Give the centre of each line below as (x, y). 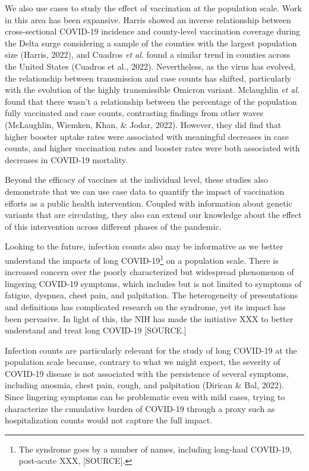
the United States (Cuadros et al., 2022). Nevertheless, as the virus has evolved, (150, 66)
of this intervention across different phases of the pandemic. (113, 226)
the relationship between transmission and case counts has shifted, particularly (148, 78)
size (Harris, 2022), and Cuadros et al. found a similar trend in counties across (148, 54)
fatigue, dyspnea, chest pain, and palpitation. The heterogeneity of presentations (152, 295)
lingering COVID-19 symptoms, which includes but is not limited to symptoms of (153, 283)
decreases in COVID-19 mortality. (66, 159)
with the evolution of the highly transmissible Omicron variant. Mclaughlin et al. (152, 90)
